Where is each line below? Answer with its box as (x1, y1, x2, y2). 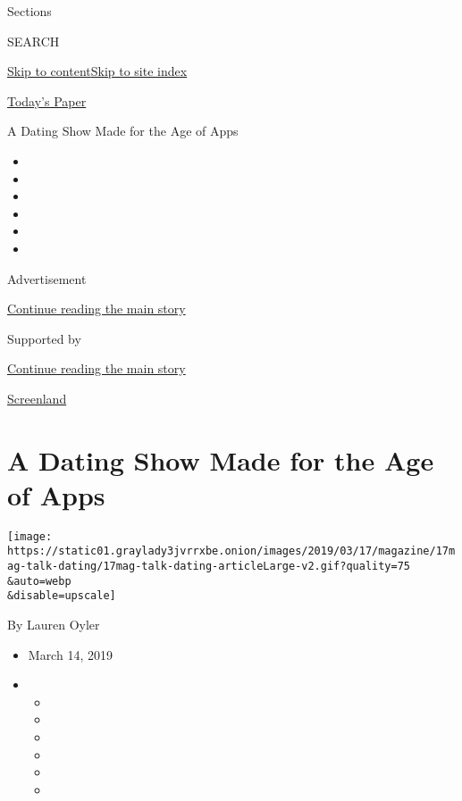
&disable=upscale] (7, 589, 116, 603)
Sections (7, 2, 52, 20)
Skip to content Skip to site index (7, 62, 188, 80)
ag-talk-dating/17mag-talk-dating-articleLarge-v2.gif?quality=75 (7, 560, 411, 573)
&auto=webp (7, 574, 71, 588)
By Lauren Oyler (7, 615, 100, 634)
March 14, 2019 (28, 645, 113, 663)
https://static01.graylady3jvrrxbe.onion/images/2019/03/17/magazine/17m (7, 545, 456, 558)
